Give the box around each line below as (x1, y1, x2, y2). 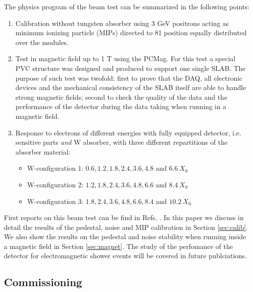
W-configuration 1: (27, 163, 84, 173)
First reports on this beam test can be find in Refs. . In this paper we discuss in (4, 212, 244, 223)
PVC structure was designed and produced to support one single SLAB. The (15, 63, 246, 73)
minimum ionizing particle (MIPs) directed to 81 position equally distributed (15, 27, 247, 38)
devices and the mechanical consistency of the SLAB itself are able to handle (15, 82, 246, 92)
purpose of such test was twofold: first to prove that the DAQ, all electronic (15, 72, 243, 83)
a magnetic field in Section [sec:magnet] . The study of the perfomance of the (4, 241, 233, 251)
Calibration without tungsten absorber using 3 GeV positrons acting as (15, 18, 229, 28)
